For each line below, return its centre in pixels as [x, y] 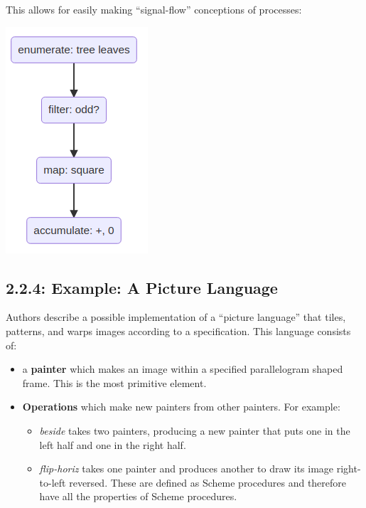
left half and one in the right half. [113, 444]
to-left [53, 482]
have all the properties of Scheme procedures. [138, 496]
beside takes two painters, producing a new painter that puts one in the [195, 430]
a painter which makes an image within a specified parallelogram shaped [183, 369]
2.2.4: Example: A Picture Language [142, 287]
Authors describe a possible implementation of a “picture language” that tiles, [176, 317]
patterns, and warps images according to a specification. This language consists [178, 330]
